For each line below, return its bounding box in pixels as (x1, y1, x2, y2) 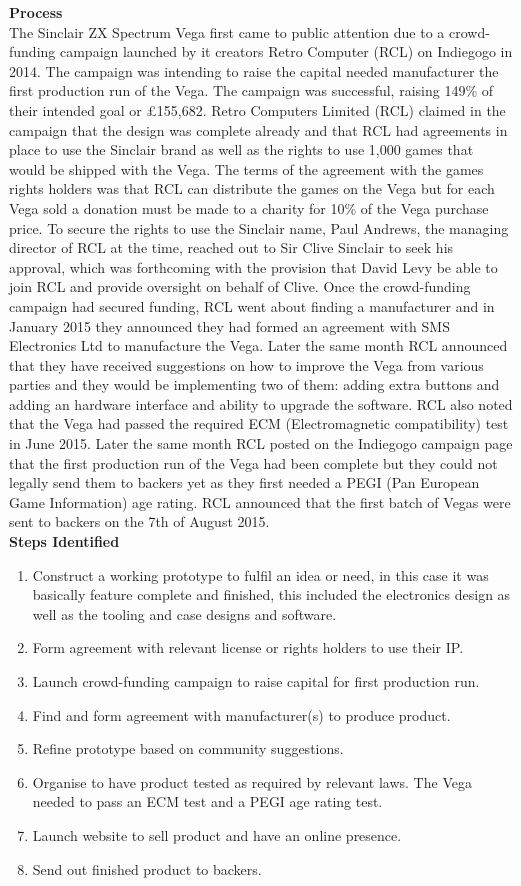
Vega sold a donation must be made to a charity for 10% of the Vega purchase (9, 197, 489, 218)
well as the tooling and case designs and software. (32, 603, 337, 624)
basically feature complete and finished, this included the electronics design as (32, 584, 511, 605)
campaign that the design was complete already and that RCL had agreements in (9, 119, 508, 140)
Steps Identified (9, 531, 120, 552)
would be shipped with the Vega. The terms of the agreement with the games (9, 158, 484, 179)
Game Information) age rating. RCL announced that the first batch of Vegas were (9, 491, 511, 512)
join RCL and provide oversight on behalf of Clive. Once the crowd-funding (9, 276, 471, 297)
